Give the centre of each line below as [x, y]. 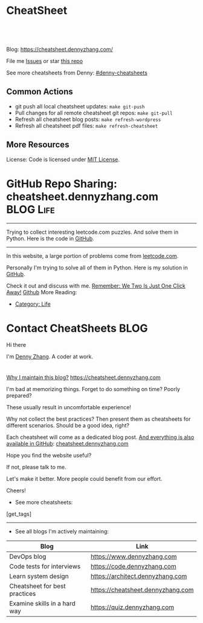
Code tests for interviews [45, 567]
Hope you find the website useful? [49, 455]
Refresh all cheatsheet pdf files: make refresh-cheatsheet [86, 125]
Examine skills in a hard [42, 604]
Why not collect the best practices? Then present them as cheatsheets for [98, 419]
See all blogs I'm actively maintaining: [62, 532]
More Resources [38, 145]
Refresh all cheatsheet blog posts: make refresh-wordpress [88, 119]
